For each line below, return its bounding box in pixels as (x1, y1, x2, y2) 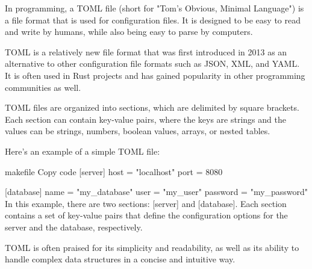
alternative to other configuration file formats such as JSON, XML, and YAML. (5, 57, 300, 70)
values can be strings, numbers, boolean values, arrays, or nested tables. (5, 125, 270, 137)
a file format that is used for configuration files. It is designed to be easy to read (5, 13, 301, 26)
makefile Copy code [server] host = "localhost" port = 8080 (5, 165, 223, 178)
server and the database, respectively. (5, 220, 143, 233)
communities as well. (5, 81, 81, 93)
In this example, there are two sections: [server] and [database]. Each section (5, 197, 287, 209)
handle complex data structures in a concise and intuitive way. (5, 253, 236, 265)
